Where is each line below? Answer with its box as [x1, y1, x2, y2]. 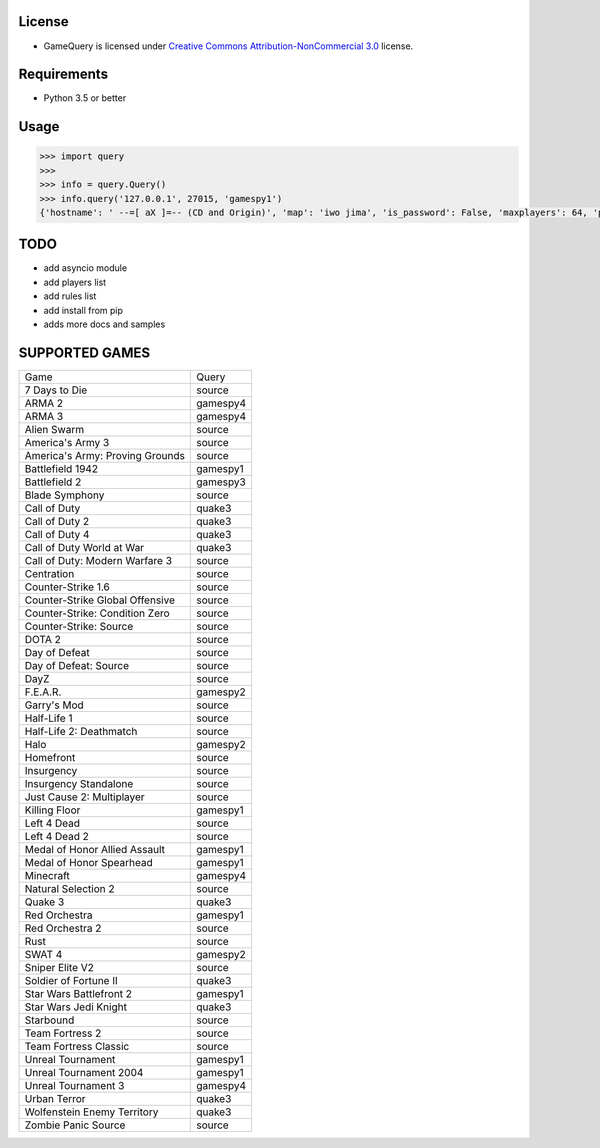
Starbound [24, 1013, 75, 1027]
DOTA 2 [24, 632, 62, 646]
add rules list [43, 290, 97, 302]
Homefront [24, 750, 76, 764]
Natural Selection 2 [24, 881, 115, 895]
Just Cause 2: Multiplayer [24, 790, 145, 804]
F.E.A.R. [24, 685, 62, 699]
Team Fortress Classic [24, 1039, 130, 1053]
